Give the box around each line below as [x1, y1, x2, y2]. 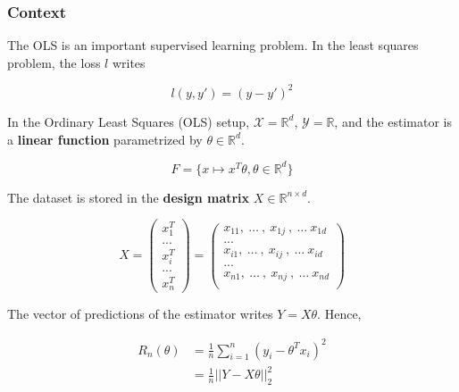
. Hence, [317, 304, 362, 323]
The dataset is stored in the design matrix [7, 188, 250, 206]
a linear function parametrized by [7, 129, 203, 148]
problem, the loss [7, 53, 101, 71]
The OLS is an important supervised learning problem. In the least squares [7, 36, 419, 54]
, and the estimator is [334, 112, 452, 130]
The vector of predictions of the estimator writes [7, 304, 273, 323]
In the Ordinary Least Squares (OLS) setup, [7, 112, 250, 130]
